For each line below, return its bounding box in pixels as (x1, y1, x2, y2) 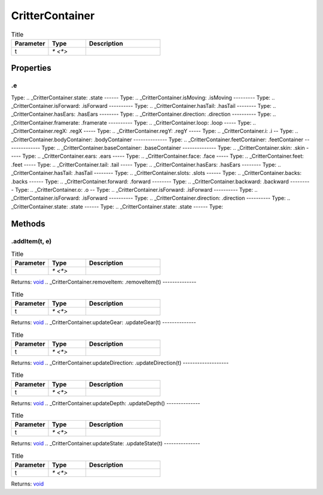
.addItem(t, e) (11, 237, 52, 245)
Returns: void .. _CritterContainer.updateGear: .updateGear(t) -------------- (11, 319, 197, 326)
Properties (11, 63, 51, 73)
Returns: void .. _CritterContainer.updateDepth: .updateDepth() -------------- (11, 399, 200, 407)
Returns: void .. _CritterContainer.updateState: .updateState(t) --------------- (11, 440, 200, 447)
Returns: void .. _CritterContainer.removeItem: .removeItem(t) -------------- (11, 279, 197, 286)
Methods (11, 219, 45, 229)
